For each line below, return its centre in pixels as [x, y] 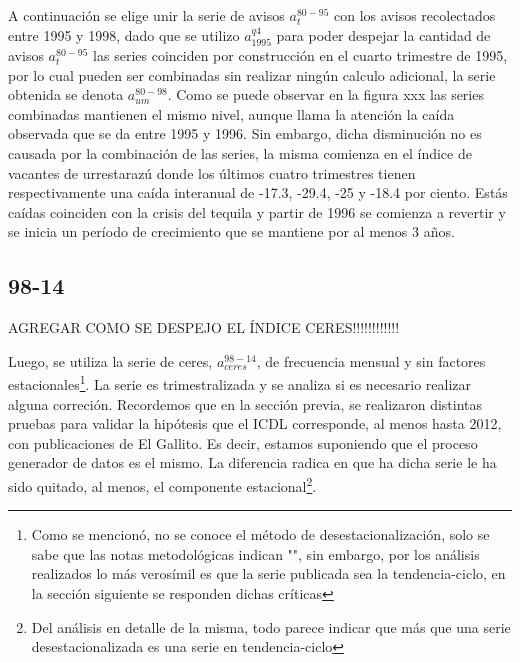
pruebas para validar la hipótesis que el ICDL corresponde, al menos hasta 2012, [255, 423]
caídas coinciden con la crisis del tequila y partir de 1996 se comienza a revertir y [257, 211]
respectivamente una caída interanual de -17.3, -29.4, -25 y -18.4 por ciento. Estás [258, 192]
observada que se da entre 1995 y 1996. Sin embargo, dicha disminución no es [245, 133]
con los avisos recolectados [415, 15]
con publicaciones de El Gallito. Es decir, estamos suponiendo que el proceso [243, 442]
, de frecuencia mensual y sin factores [371, 360]
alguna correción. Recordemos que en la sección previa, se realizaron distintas [245, 403]
